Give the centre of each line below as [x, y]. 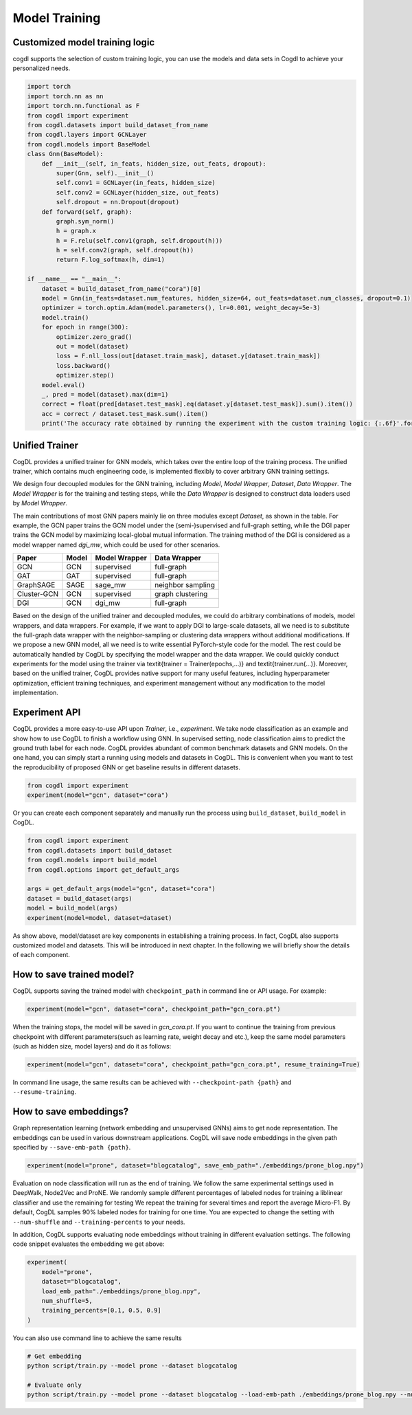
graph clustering [181, 594]
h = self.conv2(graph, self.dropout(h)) [125, 250]
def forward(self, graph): [87, 212]
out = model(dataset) [92, 346]
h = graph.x [76, 231]
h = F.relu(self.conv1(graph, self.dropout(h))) [139, 240]
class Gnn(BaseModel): [65, 154]
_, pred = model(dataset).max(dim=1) [105, 394]
